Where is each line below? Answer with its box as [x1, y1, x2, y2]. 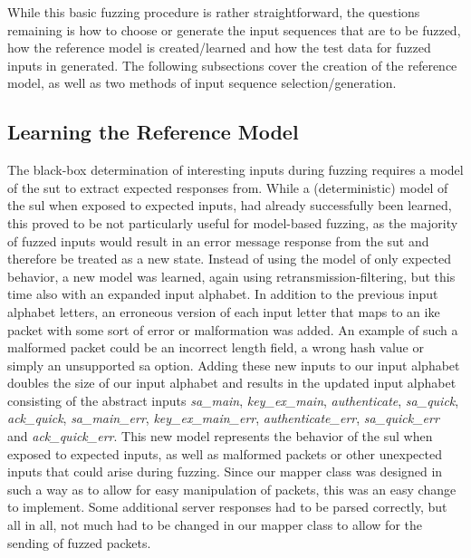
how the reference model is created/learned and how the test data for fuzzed [7, 38, 431, 57]
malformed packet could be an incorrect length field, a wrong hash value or [7, 338, 424, 357]
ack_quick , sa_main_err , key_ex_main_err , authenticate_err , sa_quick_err [7, 409, 439, 428]
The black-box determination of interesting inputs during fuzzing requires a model [7, 160, 464, 179]
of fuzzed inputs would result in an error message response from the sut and [7, 231, 429, 250]
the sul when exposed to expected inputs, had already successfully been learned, [7, 196, 452, 215]
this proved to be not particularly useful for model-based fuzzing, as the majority [7, 213, 458, 232]
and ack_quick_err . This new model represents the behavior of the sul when [7, 427, 433, 446]
